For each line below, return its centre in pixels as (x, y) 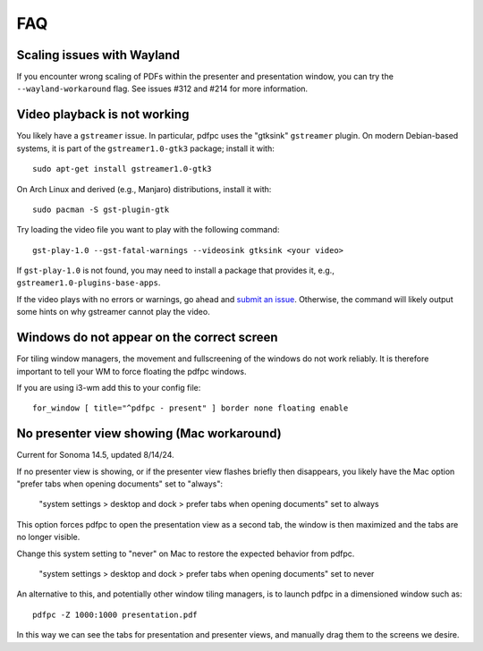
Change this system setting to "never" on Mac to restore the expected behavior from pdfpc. (186, 554)
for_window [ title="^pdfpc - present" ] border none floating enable (191, 408)
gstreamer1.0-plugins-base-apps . (89, 283)
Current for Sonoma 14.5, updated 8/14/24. (95, 455)
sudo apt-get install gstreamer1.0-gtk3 (122, 169)
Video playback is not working (103, 115)
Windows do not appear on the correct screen (147, 338)
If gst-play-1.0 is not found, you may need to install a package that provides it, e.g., (175, 271)
